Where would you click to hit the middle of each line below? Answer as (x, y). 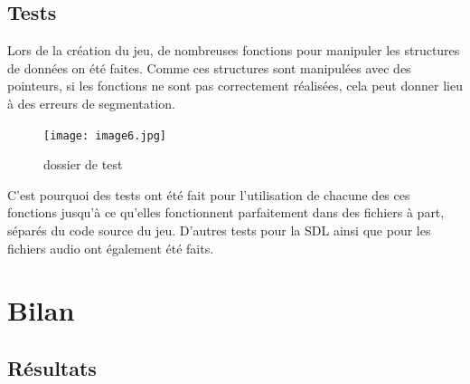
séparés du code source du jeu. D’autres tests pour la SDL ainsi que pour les (219, 230)
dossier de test (83, 164)
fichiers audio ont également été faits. (111, 248)
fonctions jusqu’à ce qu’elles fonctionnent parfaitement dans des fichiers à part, (226, 212)
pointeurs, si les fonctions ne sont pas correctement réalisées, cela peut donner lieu (235, 86)
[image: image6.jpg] (105, 135)
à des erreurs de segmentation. (91, 103)
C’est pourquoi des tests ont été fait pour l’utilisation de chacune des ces (209, 194)
